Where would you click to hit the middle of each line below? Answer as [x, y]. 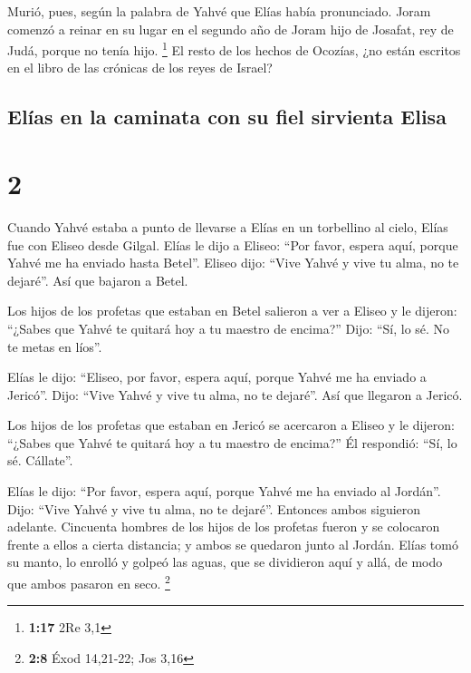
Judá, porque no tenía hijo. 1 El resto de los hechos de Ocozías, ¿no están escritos [234, 49]
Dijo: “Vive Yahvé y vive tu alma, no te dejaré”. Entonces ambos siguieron [214, 508]
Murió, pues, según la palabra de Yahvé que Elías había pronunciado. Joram [219, 11]
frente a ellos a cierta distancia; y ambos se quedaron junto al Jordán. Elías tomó [233, 544]
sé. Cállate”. [40, 460]
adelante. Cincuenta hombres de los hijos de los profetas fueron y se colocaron [224, 527]
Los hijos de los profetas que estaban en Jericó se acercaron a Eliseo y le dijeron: [231, 425]
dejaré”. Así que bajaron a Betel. [98, 280]
